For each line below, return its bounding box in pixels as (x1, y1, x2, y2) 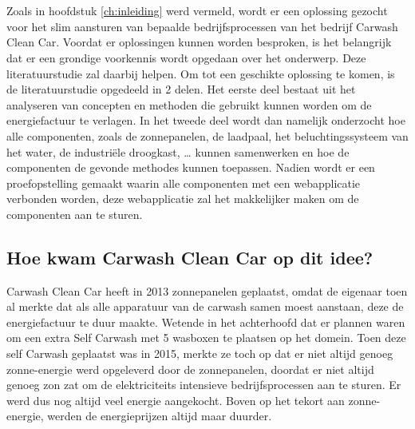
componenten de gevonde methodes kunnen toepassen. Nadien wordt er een (6, 159, 375, 176)
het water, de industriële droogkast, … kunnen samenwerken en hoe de (6, 143, 350, 160)
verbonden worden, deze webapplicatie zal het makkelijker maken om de (6, 190, 359, 207)
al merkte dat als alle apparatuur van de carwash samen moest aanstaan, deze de (6, 298, 404, 315)
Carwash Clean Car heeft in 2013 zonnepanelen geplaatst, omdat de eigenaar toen (6, 282, 408, 299)
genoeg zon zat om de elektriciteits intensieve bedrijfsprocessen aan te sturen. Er (6, 376, 401, 393)
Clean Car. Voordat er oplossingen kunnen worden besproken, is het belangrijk (6, 34, 392, 50)
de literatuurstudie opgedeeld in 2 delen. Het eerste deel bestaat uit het (6, 81, 356, 97)
